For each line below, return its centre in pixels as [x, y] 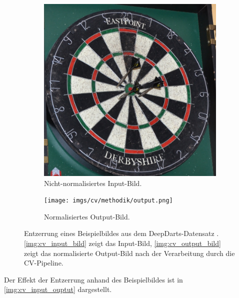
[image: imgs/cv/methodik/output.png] [108, 201]
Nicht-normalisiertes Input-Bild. [93, 183]
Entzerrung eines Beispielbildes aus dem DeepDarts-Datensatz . [121, 233]
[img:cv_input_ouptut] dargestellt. [58, 289]
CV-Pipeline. [44, 263]
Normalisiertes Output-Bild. [87, 216]
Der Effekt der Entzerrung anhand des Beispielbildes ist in [93, 279]
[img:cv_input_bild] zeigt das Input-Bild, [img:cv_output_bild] [122, 243]
